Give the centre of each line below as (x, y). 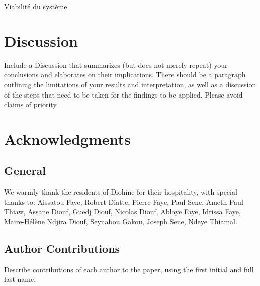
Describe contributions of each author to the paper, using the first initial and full (129, 269)
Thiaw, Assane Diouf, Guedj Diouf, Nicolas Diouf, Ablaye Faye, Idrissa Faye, (122, 211)
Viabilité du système (36, 6)
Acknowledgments (67, 138)
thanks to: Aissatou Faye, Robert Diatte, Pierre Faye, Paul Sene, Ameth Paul (124, 201)
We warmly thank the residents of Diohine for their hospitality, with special (121, 192)
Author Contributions (62, 249)
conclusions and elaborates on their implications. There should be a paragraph (125, 75)
